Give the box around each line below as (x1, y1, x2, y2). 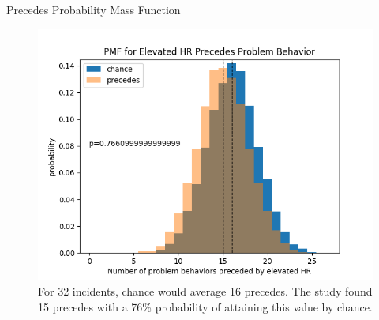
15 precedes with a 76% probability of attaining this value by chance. (38, 298, 373, 314)
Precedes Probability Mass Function (6, 2, 181, 17)
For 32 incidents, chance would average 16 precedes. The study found (38, 283, 373, 299)
